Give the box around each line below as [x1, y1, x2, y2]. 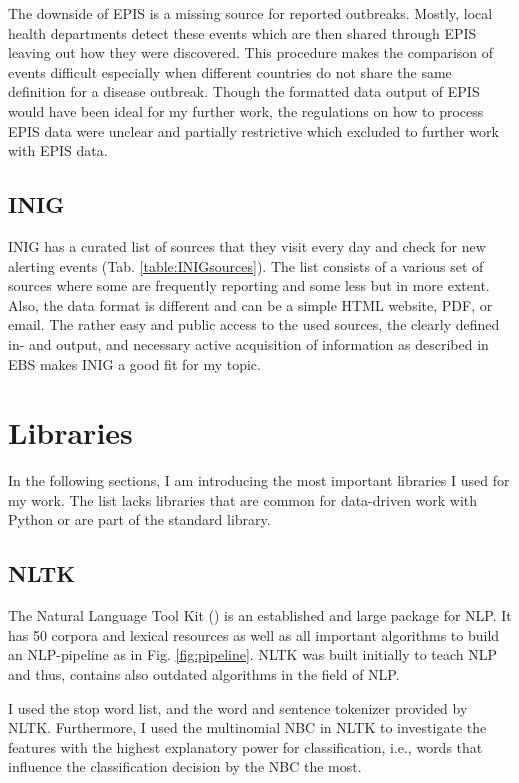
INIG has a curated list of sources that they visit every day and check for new [8, 235, 486, 256]
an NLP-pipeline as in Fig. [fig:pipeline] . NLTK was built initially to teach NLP [8, 644, 498, 665]
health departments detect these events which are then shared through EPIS [8, 22, 477, 43]
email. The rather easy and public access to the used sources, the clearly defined [8, 314, 500, 335]
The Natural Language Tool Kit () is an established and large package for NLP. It [8, 605, 512, 626]
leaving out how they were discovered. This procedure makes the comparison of [8, 42, 494, 63]
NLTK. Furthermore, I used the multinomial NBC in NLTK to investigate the [8, 717, 487, 738]
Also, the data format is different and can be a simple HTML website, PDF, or [8, 294, 493, 315]
